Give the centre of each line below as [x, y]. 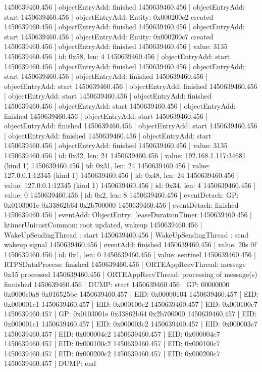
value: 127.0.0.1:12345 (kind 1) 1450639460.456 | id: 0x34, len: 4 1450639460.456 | [130, 185]
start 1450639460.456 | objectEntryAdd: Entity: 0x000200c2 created [109, 16]
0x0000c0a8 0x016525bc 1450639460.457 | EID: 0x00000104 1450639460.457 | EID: [131, 294]
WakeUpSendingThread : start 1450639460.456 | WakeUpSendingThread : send [126, 234]
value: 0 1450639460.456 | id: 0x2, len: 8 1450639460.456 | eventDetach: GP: [121, 195]
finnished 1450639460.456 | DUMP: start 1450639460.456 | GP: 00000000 [117, 284]
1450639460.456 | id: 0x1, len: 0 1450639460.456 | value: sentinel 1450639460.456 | [130, 254]
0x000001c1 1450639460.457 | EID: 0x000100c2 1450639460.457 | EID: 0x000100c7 [131, 304]
